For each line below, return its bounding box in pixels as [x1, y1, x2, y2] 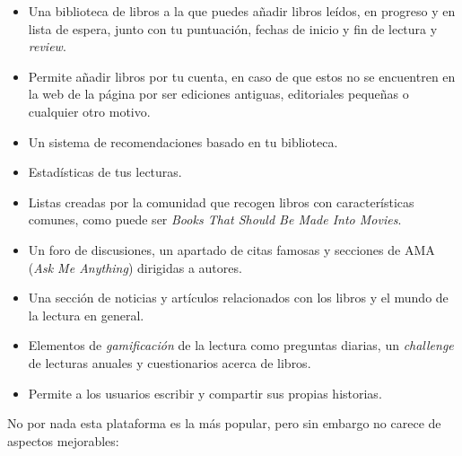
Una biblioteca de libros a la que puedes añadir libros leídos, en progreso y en [28, 2, 456, 20]
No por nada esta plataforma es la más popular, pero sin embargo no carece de [7, 414, 441, 433]
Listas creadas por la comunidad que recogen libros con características [28, 192, 414, 211]
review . [28, 37, 66, 56]
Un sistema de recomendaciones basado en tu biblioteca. [28, 132, 338, 151]
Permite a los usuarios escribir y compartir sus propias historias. [28, 383, 382, 402]
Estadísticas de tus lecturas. [28, 162, 182, 181]
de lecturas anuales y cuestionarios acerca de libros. [28, 353, 311, 372]
